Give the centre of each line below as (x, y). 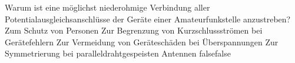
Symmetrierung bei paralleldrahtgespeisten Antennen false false (118, 53)
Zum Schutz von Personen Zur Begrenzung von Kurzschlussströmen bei (134, 30)
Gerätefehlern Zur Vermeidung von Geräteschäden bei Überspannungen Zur (142, 42)
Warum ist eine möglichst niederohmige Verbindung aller (107, 7)
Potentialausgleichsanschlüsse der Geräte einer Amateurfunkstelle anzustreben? (148, 19)
